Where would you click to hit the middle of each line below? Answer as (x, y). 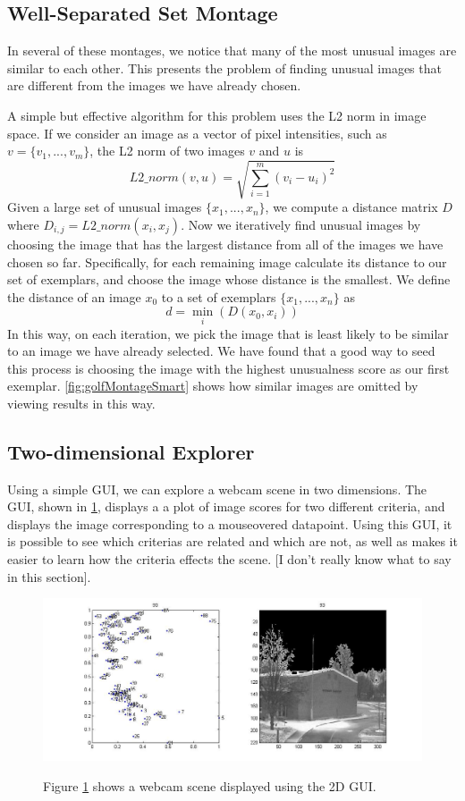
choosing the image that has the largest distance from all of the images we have (225, 244)
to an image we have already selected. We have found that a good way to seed (221, 351)
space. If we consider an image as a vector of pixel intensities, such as (197, 133)
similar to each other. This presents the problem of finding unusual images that (224, 67)
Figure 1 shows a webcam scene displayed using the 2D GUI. (210, 785)
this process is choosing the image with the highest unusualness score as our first (228, 368)
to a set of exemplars (219, 296)
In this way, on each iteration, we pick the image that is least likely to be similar (228, 333)
